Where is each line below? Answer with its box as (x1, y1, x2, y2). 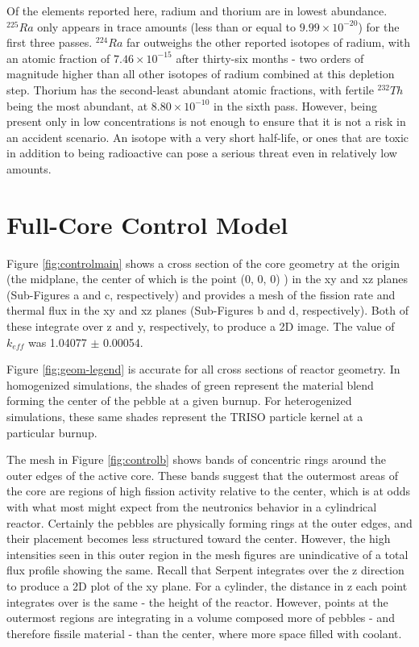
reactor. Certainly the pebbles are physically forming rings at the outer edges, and (6, 514, 413, 531)
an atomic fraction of (6, 49, 110, 66)
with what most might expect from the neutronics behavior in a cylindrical (6, 498, 377, 515)
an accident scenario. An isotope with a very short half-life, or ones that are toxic (6, 128, 409, 145)
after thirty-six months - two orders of (176, 49, 364, 66)
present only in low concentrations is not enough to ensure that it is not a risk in (6, 113, 406, 130)
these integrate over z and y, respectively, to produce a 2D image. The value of (6, 318, 395, 335)
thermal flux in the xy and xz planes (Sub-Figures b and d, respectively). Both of (6, 302, 409, 319)
